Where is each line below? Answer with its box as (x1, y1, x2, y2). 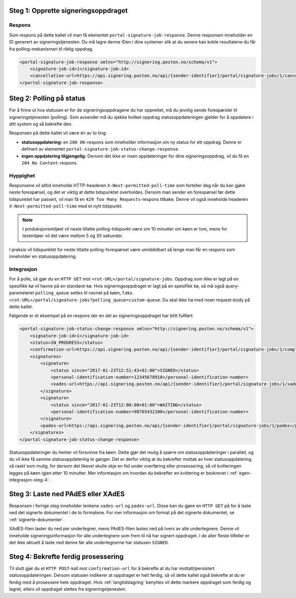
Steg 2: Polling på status (9, 94, 86, 103)
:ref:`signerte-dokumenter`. (9, 517, 65, 522)
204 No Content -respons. (21, 159, 78, 165)
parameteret (9, 290, 35, 296)
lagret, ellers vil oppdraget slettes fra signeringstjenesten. (9, 586, 127, 592)
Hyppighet (9, 172, 36, 179)
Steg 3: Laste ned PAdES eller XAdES (9, 489, 125, 498)
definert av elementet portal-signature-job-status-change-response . (21, 146, 180, 152)
